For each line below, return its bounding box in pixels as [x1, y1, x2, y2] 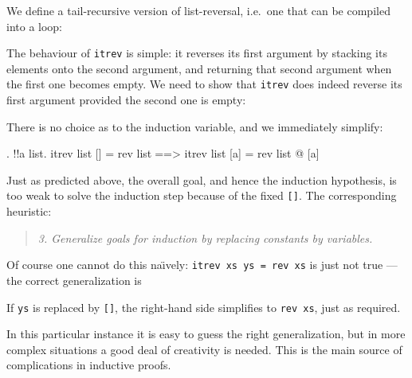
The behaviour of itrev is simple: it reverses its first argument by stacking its [6, 45, 387, 61]
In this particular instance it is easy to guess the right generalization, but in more [6, 325, 406, 342]
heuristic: [6, 203, 52, 220]
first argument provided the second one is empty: [6, 92, 246, 108]
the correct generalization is [6, 271, 142, 288]
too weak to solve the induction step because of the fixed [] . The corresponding [6, 187, 397, 204]
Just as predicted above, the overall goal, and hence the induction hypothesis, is [6, 171, 397, 188]
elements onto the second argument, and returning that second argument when [6, 60, 392, 76]
